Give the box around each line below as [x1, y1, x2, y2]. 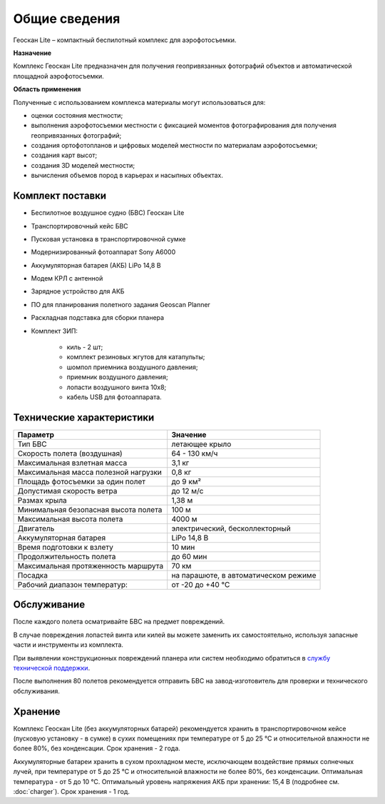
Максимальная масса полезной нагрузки [17, 467, 162, 477]
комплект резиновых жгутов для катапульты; [66, 353, 205, 361]
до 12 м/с [171, 486, 204, 496]
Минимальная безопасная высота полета [17, 504, 163, 514]
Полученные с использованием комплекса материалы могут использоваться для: [13, 98, 266, 106]
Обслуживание [13, 598, 86, 610]
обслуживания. [13, 686, 61, 695]
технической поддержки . [13, 663, 91, 672]
